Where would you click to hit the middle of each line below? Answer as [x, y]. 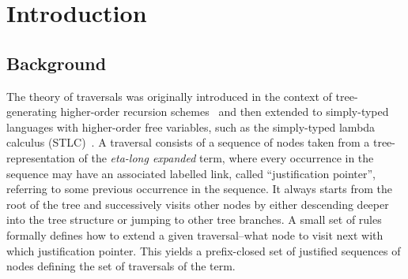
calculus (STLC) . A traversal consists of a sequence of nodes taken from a [188, 142]
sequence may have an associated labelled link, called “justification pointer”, [191, 173]
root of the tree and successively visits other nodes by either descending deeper [198, 204]
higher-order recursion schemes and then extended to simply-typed [225, 112]
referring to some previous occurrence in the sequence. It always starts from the [199, 189]
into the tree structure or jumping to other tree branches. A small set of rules [194, 219]
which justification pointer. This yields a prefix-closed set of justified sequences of [204, 250]
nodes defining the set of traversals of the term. [121, 266]
